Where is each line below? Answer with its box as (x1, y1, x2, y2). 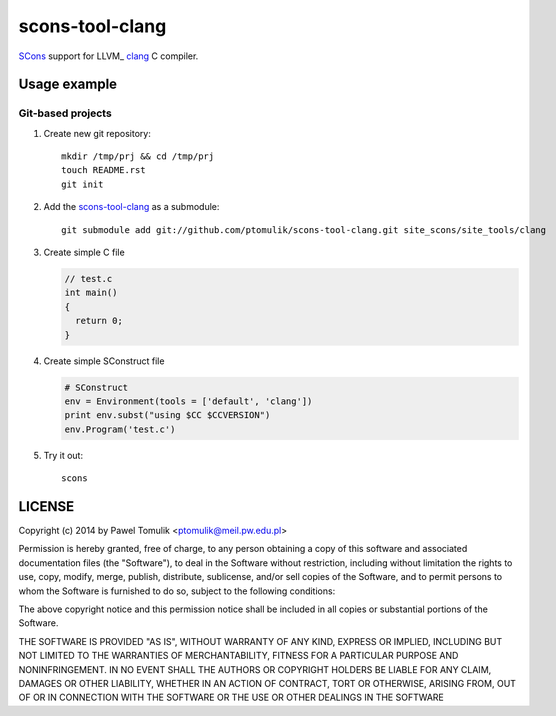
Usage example (18, 76, 118, 93)
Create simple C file (43, 246, 125, 259)
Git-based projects (18, 106, 112, 120)
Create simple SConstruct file (43, 355, 165, 367)
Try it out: (43, 449, 84, 461)
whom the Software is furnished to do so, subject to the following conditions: (18, 585, 336, 597)
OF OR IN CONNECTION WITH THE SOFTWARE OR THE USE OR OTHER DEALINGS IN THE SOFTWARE (18, 691, 445, 704)
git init (61, 178, 104, 190)
